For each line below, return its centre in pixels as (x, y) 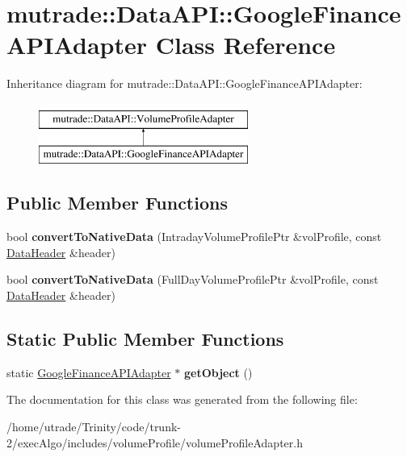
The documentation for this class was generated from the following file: (182, 399)
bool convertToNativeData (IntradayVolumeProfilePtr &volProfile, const (194, 237)
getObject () (218, 372)
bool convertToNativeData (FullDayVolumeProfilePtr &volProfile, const (193, 279)
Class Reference (245, 45)
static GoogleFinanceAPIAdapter (89, 372)
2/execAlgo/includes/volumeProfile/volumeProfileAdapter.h (155, 442)
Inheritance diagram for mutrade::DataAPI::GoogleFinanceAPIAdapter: (185, 83)
